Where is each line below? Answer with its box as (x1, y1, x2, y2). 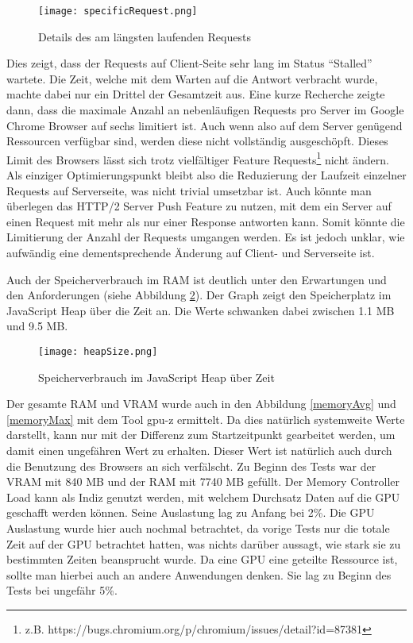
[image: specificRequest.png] (38, 6, 198, 17)
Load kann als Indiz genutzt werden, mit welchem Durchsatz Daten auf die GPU (6, 488, 400, 505)
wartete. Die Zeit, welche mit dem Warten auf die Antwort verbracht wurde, (6, 70, 378, 87)
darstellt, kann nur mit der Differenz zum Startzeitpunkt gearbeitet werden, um (6, 426, 396, 443)
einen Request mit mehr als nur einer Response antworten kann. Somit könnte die (6, 213, 405, 229)
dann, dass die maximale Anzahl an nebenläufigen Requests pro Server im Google (6, 102, 404, 118)
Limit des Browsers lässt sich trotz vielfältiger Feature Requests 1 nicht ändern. (6, 148, 389, 167)
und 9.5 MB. (6, 318, 68, 334)
